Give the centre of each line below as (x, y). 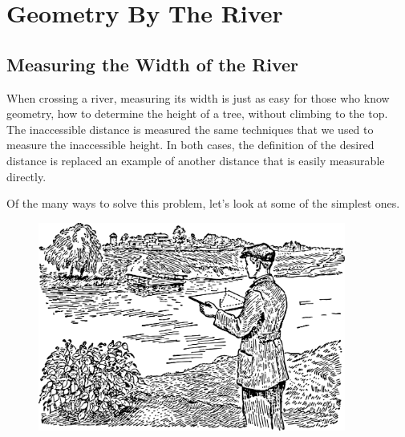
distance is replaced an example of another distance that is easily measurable (196, 160)
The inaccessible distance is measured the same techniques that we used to (190, 129)
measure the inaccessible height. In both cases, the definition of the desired (190, 145)
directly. (26, 176)
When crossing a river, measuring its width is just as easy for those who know (198, 97)
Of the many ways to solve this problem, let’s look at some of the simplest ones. (203, 203)
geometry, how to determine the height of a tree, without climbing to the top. (197, 113)
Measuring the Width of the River (153, 64)
